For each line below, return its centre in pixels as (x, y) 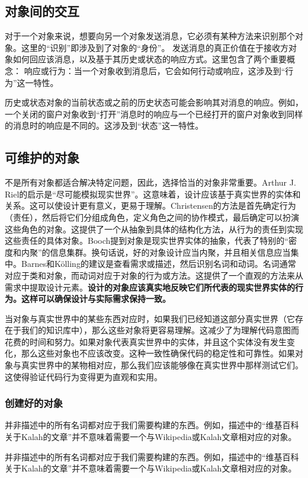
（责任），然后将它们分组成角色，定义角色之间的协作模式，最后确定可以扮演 (152, 217)
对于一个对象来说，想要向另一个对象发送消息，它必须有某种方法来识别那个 (150, 36)
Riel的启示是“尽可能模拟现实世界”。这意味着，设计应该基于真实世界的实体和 (153, 194)
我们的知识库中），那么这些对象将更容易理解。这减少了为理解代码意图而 (160, 330)
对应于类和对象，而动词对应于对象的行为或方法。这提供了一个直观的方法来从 (154, 275)
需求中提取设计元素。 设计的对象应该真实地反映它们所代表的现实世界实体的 (150, 287)
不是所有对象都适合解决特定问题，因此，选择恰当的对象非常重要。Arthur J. (150, 182)
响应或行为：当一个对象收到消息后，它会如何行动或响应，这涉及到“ (155, 70)
